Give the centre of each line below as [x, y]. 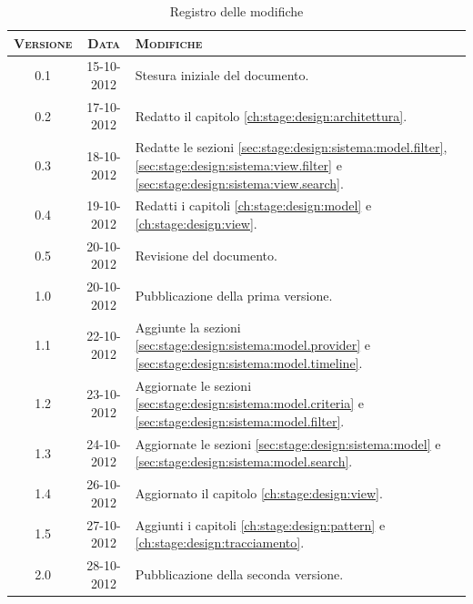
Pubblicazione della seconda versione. [239, 573]
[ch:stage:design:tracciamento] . [220, 543]
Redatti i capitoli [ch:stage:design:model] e [253, 205]
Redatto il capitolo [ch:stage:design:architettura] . [271, 115]
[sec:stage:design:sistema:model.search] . [244, 461]
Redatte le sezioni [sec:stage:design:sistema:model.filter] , [291, 147]
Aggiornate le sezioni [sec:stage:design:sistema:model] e [288, 443]
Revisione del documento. [206, 255]
